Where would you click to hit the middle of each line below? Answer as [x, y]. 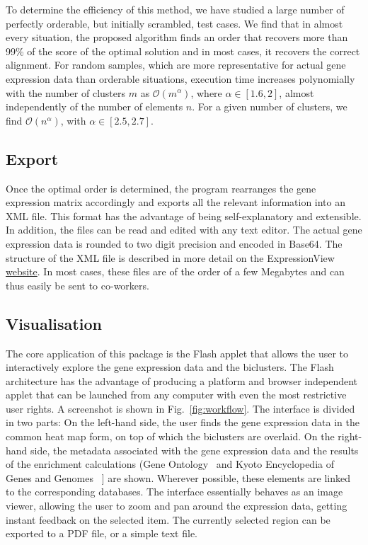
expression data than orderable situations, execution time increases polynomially [180, 78]
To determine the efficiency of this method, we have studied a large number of [175, 9]
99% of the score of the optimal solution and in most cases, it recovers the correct [183, 51]
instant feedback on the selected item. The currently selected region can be [168, 519]
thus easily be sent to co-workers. [77, 285]
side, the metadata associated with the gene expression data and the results [195, 450]
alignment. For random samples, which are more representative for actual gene [176, 65]
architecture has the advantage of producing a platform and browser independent [182, 380]
